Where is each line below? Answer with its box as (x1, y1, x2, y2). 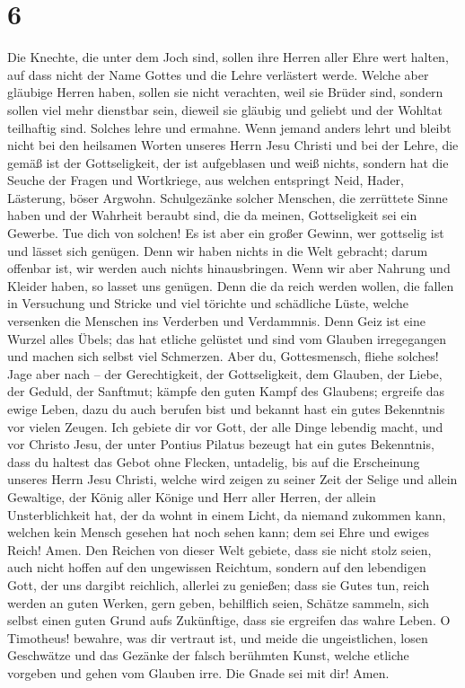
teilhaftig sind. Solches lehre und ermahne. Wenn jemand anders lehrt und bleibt (7, 118, 452, 137)
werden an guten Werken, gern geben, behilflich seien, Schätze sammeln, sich (7, 593, 430, 612)
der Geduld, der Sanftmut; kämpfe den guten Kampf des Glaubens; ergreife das (7, 382, 445, 401)
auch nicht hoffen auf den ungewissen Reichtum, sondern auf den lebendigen (7, 558, 426, 577)
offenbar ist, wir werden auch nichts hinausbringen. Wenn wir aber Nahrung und (7, 259, 451, 278)
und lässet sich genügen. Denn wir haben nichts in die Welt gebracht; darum (7, 241, 428, 260)
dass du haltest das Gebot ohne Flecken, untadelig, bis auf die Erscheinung (7, 452, 420, 471)
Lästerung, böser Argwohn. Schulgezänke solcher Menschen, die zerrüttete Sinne (7, 188, 448, 207)
